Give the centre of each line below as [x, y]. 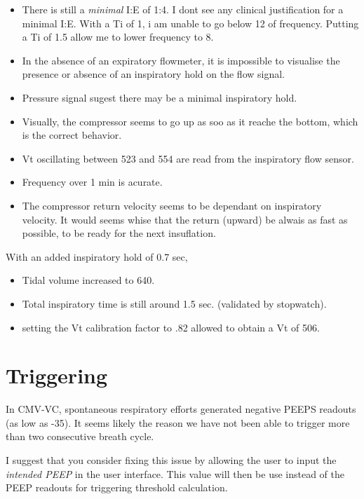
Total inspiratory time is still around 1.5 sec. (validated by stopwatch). [174, 303]
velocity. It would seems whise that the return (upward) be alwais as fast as [185, 219]
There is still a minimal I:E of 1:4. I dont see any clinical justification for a [183, 9]
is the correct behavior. [72, 135]
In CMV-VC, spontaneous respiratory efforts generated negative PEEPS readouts [181, 409]
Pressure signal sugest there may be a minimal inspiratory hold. [160, 97]
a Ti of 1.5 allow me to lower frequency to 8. [118, 37]
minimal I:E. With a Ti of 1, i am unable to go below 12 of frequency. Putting [190, 23]
